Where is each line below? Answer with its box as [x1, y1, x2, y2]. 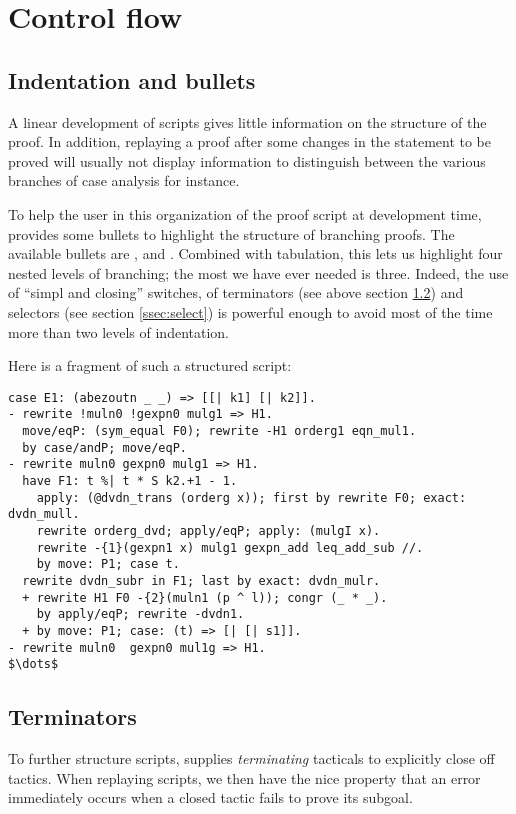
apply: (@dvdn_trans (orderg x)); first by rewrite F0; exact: [36, 490, 467, 505]
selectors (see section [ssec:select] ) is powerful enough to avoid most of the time [8, 301, 493, 322]
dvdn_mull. [8, 507, 80, 522]
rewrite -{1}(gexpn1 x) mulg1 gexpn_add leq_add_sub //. [36, 540, 424, 555]
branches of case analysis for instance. [8, 170, 240, 191]
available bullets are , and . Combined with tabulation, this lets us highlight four [8, 243, 503, 264]
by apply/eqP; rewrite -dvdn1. [36, 607, 245, 622]
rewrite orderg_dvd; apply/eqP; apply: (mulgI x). [36, 523, 381, 538]
